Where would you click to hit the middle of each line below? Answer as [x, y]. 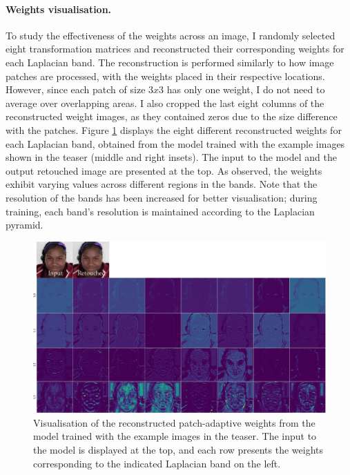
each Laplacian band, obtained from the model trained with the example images [175, 143]
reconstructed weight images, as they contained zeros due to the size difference [172, 116]
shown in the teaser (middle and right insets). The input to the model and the [171, 157]
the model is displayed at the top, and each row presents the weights [178, 449]
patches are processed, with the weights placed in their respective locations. [165, 76]
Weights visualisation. [59, 9]
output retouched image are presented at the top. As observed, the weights [164, 170]
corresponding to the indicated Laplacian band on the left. [157, 463]
